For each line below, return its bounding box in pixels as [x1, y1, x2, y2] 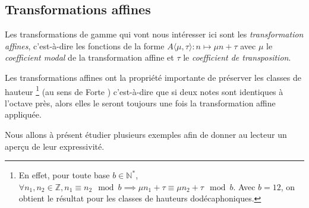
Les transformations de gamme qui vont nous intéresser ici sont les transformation [5, 28, 304, 40]
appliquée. [5, 108, 42, 121]
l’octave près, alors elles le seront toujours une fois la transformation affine [5, 96, 276, 109]
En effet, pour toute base [18, 169, 110, 181]
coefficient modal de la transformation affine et [5, 51, 174, 64]
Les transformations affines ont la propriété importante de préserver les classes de [5, 71, 301, 83]
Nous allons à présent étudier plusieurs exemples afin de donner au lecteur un [5, 128, 287, 141]
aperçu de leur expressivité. [5, 140, 105, 152]
